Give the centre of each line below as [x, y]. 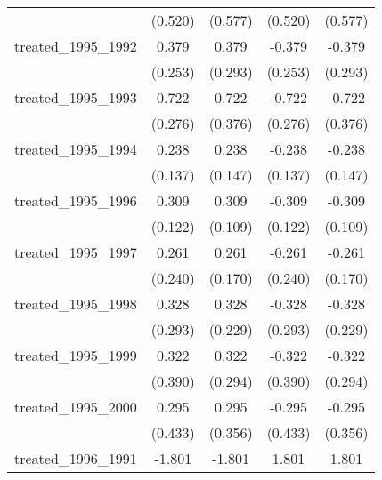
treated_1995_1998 [76, 304]
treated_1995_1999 [76, 355]
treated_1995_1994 [76, 149]
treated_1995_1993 [76, 97]
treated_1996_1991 [76, 458]
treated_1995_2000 [76, 407]
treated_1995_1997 [76, 252]
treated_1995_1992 [76, 46]
